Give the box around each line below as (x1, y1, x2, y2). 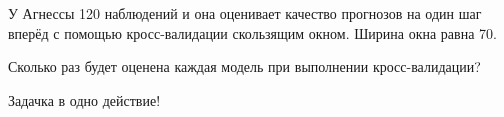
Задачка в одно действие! (8, 89, 161, 110)
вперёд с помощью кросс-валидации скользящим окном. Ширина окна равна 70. (8, 22, 497, 43)
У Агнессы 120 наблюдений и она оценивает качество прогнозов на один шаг (8, 3, 482, 23)
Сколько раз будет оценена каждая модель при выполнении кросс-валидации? (8, 56, 481, 77)
